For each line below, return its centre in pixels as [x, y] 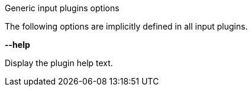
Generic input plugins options [62, 8]
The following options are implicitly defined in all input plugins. [126, 26]
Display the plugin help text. [59, 63]
